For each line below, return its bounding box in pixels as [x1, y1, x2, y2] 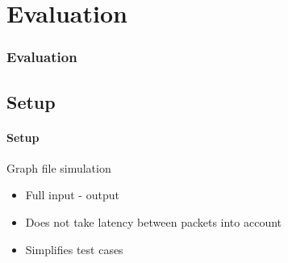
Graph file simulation [6, 159, 111, 176]
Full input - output [25, 186, 119, 203]
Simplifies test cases [25, 240, 123, 257]
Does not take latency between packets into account [25, 213, 282, 230]
